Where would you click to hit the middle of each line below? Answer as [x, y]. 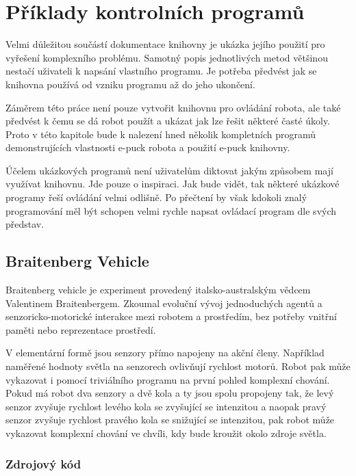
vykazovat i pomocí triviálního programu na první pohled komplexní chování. [168, 379]
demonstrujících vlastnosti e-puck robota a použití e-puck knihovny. [148, 147]
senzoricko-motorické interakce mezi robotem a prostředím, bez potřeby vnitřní [171, 316]
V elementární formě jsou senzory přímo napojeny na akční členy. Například [165, 353]
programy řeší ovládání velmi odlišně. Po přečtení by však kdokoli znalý [156, 197]
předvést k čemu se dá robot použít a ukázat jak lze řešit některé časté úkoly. [168, 121]
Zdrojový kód [43, 463]
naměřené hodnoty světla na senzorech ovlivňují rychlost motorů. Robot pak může [178, 366]
